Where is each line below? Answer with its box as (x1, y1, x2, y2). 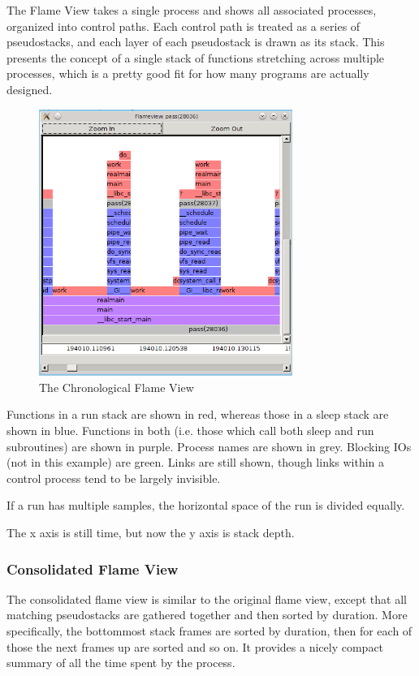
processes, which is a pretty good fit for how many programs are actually (6, 65, 369, 82)
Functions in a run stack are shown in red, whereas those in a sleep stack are (6, 406, 389, 423)
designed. (6, 80, 53, 97)
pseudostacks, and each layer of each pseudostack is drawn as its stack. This (6, 33, 385, 50)
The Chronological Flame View (39, 378, 194, 395)
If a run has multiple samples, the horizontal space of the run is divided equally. (6, 497, 405, 514)
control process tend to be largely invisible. (6, 469, 221, 486)
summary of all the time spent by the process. (6, 654, 235, 671)
